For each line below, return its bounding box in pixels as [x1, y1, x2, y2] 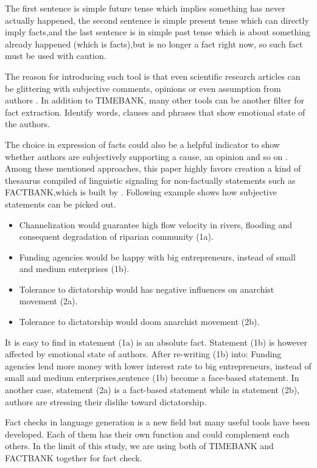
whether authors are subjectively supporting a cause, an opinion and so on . [5, 150, 288, 162]
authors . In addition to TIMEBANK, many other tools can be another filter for [5, 94, 304, 107]
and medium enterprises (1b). [19, 262, 130, 275]
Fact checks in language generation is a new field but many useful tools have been [5, 416, 310, 428]
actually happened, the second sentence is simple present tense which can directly [5, 13, 309, 26]
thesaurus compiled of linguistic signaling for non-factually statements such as [5, 173, 296, 186]
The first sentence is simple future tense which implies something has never [5, 2, 285, 14]
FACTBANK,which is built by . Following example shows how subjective [5, 186, 277, 198]
